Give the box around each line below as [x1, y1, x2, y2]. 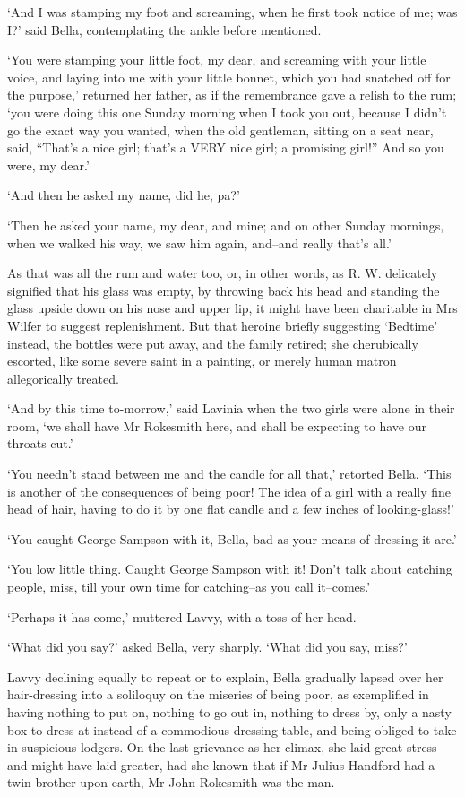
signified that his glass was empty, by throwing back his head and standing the [7, 281, 440, 299]
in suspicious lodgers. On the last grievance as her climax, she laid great [7, 738, 403, 757]
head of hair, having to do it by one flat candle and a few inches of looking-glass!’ [7, 499, 454, 518]
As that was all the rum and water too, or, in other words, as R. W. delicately [7, 264, 438, 282]
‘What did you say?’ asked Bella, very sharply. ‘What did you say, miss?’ [7, 637, 408, 656]
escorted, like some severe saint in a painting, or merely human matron [7, 351, 397, 370]
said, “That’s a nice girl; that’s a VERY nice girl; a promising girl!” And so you [7, 138, 444, 157]
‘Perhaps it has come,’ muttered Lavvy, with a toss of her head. [7, 607, 357, 626]
